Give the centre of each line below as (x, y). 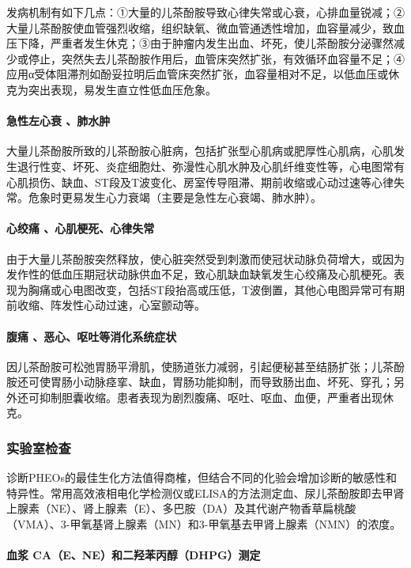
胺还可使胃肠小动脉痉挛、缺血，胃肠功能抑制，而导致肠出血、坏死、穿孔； (200, 382)
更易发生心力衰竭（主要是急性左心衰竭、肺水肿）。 (191, 197)
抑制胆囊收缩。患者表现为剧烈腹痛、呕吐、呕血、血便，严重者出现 (211, 397)
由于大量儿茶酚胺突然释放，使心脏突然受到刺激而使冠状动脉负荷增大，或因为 (205, 258)
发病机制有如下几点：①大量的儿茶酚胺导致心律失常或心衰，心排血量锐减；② (205, 12)
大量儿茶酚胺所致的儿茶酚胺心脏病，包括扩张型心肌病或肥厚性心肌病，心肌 (200, 151)
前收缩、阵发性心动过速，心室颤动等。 (106, 305)
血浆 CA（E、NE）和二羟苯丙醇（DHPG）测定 (134, 555)
